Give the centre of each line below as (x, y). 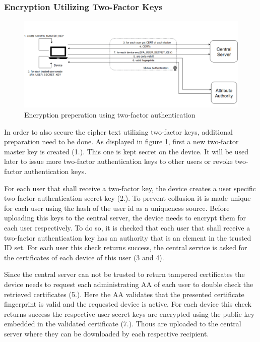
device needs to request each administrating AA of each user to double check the (129, 284)
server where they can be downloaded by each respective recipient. (107, 333)
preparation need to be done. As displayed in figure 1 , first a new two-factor (121, 141)
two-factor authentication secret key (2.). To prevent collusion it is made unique (127, 198)
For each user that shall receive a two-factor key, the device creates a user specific (130, 188)
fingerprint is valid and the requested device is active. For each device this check (128, 304)
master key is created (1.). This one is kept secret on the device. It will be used (126, 151)
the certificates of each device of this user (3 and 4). (84, 257)
